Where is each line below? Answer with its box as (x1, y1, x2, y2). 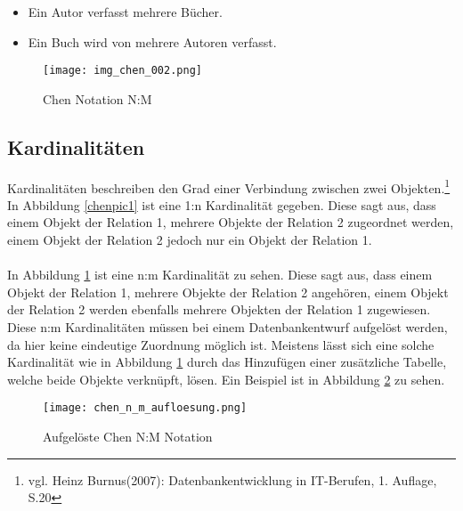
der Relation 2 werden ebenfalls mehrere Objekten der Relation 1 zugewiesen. (7, 300, 431, 319)
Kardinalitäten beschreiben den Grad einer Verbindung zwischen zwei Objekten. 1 (7, 175, 451, 197)
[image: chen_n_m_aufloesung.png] (43, 401, 248, 415)
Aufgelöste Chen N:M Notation (43, 427, 213, 446)
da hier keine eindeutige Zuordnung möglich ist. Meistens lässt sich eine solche (7, 335, 435, 353)
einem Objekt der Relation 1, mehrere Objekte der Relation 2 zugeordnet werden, (7, 213, 454, 231)
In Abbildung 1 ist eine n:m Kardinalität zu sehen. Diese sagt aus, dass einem (7, 265, 433, 284)
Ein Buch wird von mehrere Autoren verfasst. (28, 32, 277, 51)
